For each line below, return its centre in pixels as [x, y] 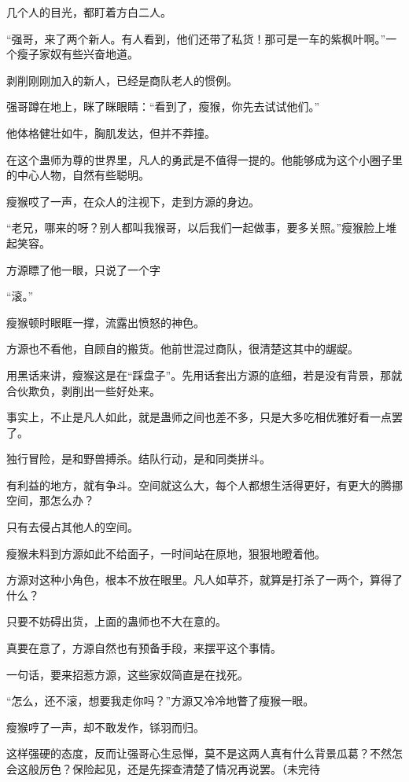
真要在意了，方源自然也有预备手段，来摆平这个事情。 [144, 648]
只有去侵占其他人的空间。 [72, 527]
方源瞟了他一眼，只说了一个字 [83, 269]
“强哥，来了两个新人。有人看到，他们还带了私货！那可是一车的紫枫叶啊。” [196, 38]
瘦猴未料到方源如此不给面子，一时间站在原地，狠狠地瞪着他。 [166, 553]
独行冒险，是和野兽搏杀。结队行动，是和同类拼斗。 [138, 459]
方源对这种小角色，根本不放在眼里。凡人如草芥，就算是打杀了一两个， [188, 580]
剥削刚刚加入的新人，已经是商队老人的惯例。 [122, 80]
